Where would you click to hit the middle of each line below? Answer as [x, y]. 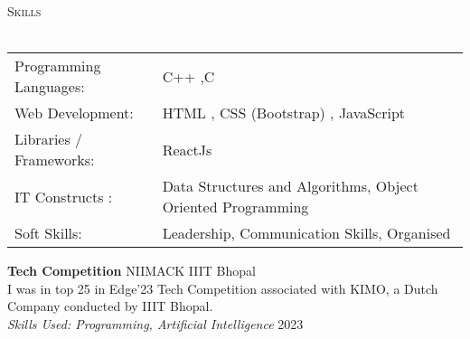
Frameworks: [55, 160]
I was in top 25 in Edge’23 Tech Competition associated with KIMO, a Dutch [223, 288]
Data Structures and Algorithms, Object [290, 186]
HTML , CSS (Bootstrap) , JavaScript [284, 113]
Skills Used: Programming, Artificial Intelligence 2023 [155, 323]
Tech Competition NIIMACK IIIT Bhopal [132, 271]
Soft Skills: [48, 233]
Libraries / [49, 139]
